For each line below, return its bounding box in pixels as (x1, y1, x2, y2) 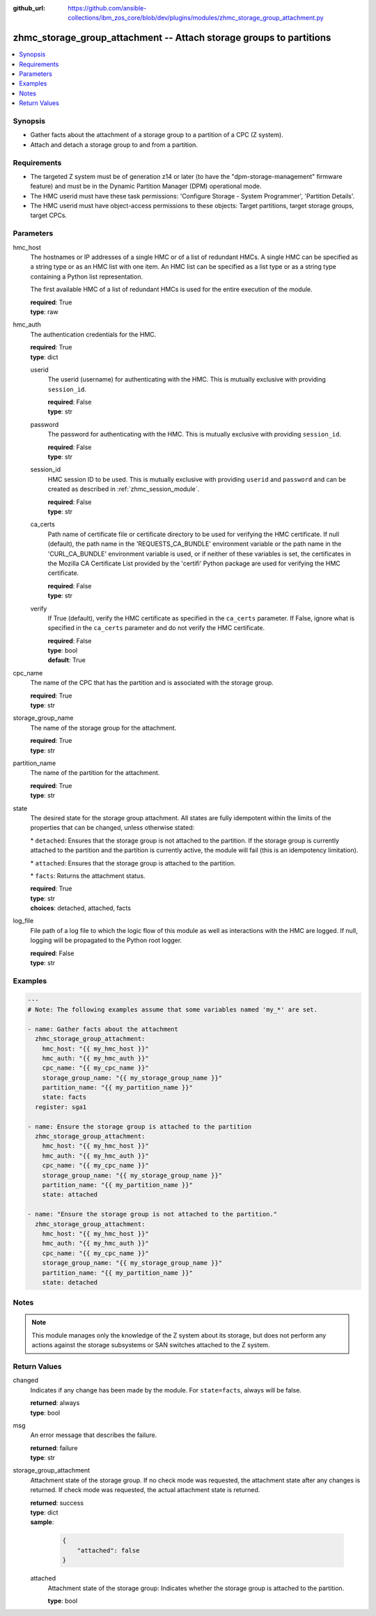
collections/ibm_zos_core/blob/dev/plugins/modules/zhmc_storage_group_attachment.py (68, 14, 324, 22)
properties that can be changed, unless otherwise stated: (30, 824, 195, 832)
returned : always (30, 1399, 80, 1407)
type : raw (30, 307, 58, 316)
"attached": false (77, 1546, 140, 1554)
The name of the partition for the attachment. (30, 769, 160, 777)
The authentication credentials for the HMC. (30, 330, 157, 338)
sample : (30, 1518, 54, 1526)
